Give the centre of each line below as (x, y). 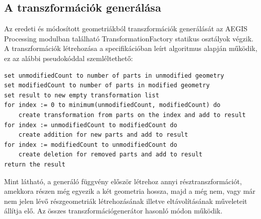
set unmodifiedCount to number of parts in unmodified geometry (114, 75)
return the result (35, 164)
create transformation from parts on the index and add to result (132, 115)
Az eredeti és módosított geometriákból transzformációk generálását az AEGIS (126, 29)
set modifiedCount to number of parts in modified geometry (107, 86)
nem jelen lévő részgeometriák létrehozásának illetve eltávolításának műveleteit (126, 201)
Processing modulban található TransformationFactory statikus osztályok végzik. (129, 38)
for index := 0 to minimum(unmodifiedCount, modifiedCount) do (112, 105)
